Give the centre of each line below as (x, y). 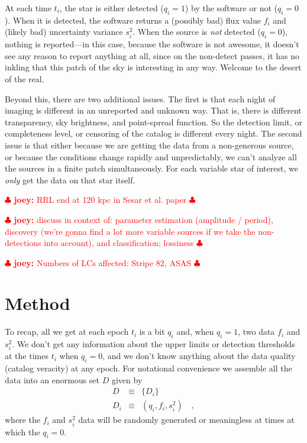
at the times (27, 356)
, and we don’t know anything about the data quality (199, 356)
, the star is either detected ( (112, 8)
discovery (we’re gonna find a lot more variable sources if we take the (130, 231)
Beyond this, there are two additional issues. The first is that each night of (140, 98)
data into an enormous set (52, 379)
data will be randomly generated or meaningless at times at (186, 420)
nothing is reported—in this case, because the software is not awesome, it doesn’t (152, 44)
